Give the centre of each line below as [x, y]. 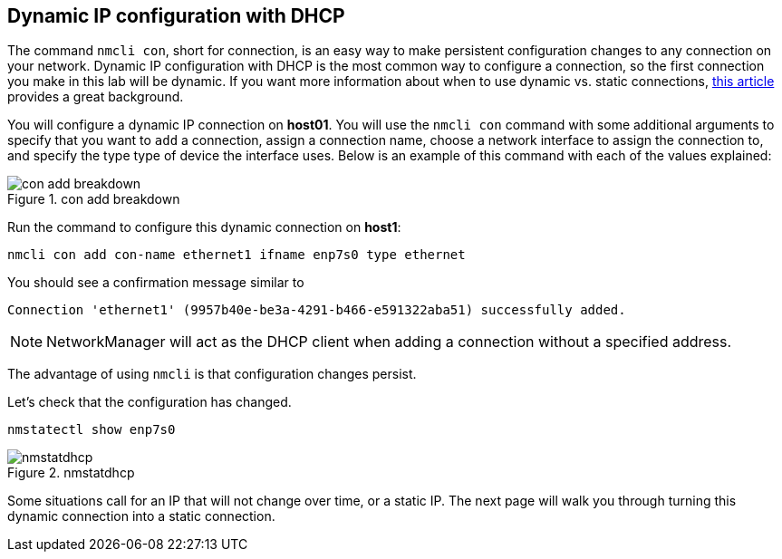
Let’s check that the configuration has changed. [150, 402]
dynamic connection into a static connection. [141, 516]
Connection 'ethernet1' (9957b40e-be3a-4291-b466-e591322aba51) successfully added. [317, 310]
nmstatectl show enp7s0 [92, 430]
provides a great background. [96, 97]
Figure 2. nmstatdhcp [71, 473]
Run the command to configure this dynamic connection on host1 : [204, 227]
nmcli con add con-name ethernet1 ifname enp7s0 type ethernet [237, 255]
